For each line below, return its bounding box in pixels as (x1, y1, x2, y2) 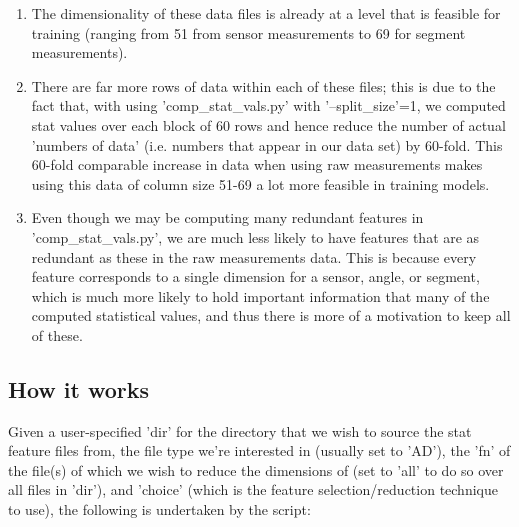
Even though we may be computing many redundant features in (31, 207, 424, 228)
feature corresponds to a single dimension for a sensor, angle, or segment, (31, 266, 480, 287)
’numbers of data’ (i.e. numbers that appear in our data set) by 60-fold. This (31, 134, 503, 155)
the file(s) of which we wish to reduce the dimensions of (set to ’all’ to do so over (8, 459, 504, 480)
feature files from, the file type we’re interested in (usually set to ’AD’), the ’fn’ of (8, 440, 511, 461)
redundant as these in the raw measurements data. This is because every (31, 246, 477, 267)
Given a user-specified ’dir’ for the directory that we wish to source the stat (8, 420, 472, 441)
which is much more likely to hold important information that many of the (31, 285, 490, 306)
